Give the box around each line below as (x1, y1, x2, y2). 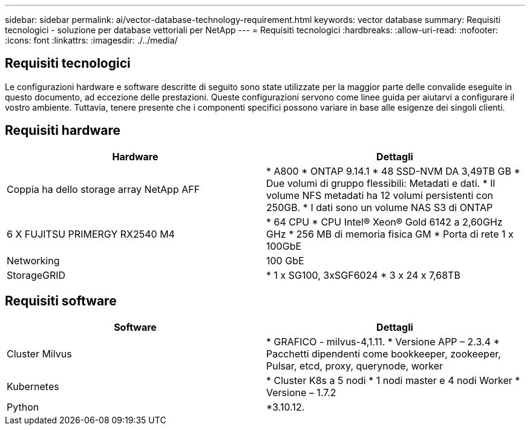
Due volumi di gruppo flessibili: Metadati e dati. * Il (266, 177, 496, 189)
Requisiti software (5, 293, 117, 309)
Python (7, 400, 39, 413)
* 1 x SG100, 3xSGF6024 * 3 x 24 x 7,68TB (266, 269, 460, 281)
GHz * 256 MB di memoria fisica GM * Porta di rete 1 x (266, 227, 514, 240)
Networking (7, 254, 60, 267)
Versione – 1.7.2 (266, 386, 336, 399)
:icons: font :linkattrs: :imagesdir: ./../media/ (5, 35, 178, 45)
